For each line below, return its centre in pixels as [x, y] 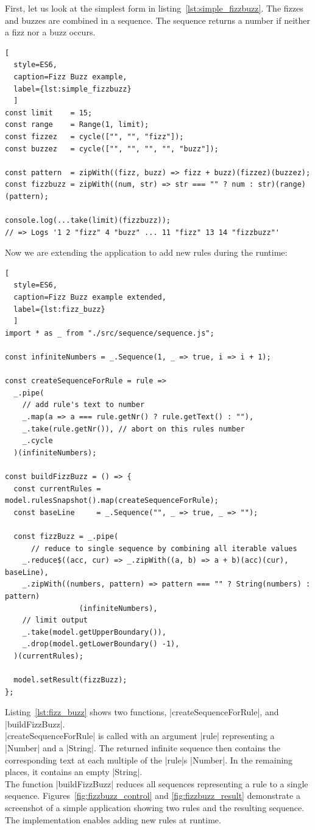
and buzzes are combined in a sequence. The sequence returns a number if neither [157, 20]
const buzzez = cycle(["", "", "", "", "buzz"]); [112, 149]
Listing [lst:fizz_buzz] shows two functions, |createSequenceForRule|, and [142, 712]
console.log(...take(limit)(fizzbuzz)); [88, 221]
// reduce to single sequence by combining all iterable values [164, 548]
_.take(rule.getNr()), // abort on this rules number [133, 429]
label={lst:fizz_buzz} [59, 309]
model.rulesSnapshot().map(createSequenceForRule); [112, 501]
